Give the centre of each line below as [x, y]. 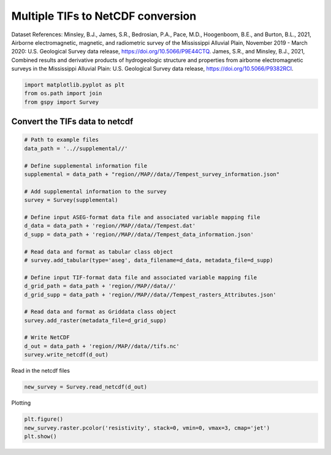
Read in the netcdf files [41, 371]
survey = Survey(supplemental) [71, 200]
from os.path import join [63, 93]
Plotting [21, 403]
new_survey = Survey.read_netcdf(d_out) [86, 387]
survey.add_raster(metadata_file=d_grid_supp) [95, 320]
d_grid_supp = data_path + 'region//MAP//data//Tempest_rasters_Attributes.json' [150, 294]
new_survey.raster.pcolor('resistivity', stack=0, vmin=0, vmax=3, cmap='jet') [147, 428]
